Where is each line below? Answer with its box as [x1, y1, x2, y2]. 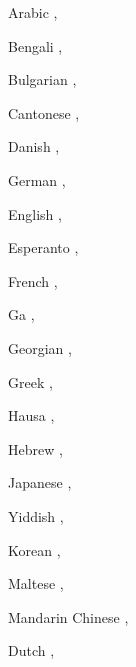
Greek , [8, 371, 53, 392]
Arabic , [8, 2, 58, 22]
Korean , [8, 539, 61, 560]
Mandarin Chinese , [8, 606, 129, 627]
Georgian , [8, 337, 72, 358]
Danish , [8, 136, 60, 157]
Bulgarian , [8, 69, 77, 90]
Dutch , [8, 640, 55, 661]
